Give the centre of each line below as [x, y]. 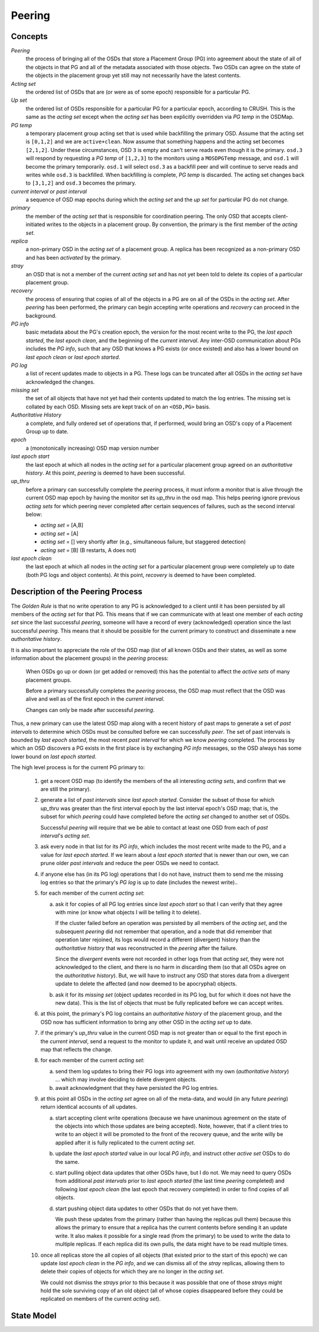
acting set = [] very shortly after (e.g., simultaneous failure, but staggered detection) [143, 542]
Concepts [29, 36]
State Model [34, 1316]
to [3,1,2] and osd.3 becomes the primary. [81, 183]
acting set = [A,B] [62, 525]
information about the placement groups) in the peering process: [89, 658]
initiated [35, 224]
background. [41, 315]
